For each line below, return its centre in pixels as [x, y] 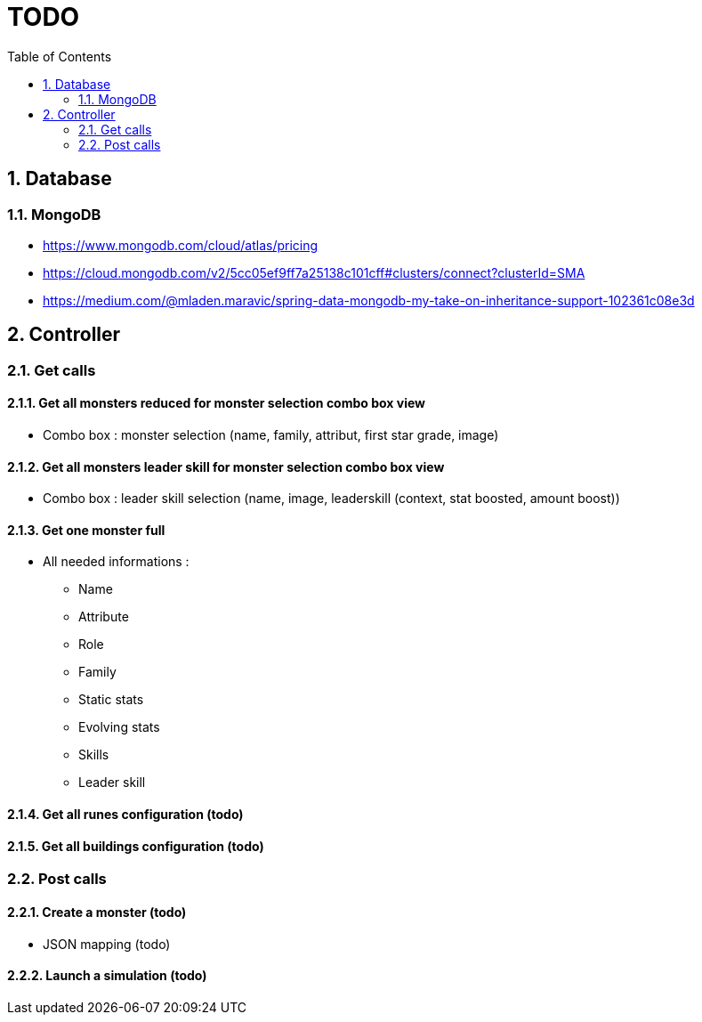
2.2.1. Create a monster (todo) [97, 912]
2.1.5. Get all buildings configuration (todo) [136, 846]
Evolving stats [119, 727]
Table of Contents [60, 56]
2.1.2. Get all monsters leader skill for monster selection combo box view [226, 466]
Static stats [111, 700]
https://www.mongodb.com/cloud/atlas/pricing [181, 245]
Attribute [104, 617]
